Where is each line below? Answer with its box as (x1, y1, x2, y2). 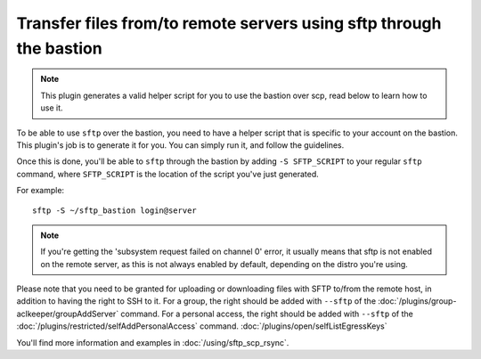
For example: (16, 185, 65, 196)
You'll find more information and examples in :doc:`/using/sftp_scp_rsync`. (16, 337, 289, 347)
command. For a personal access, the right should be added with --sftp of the (120, 308, 414, 319)
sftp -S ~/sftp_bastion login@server (32, 206, 198, 216)
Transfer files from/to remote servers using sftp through (16, 13, 442, 33)
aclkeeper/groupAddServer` (16, 308, 119, 319)
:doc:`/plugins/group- (377, 296, 457, 306)
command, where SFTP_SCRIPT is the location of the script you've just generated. (16, 168, 320, 179)
